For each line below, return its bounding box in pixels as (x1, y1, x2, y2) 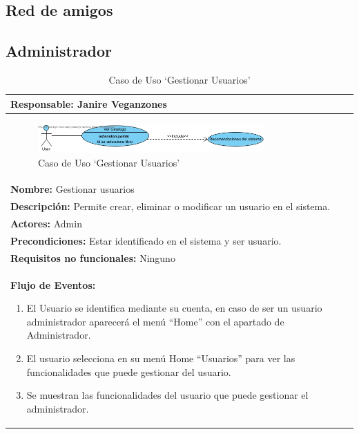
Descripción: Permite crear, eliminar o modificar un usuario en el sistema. (10, 199, 331, 214)
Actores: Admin (10, 216, 82, 231)
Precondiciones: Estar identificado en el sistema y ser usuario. (10, 234, 282, 247)
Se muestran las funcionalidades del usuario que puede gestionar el (26, 388, 309, 402)
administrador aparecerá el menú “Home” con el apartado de (26, 314, 284, 328)
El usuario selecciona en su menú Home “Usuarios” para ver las (26, 351, 295, 366)
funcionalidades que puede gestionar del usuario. (26, 364, 231, 379)
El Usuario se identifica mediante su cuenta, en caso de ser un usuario (26, 301, 322, 315)
